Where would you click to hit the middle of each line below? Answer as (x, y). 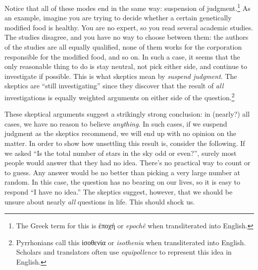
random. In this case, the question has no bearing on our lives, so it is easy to (122, 182)
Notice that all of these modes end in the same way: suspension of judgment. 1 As (128, 7)
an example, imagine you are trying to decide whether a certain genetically (118, 18)
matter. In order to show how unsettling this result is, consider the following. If (125, 143)
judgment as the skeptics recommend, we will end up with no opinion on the (121, 133)
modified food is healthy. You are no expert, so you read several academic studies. (129, 27)
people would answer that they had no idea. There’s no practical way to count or (128, 163)
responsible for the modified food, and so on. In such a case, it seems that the (122, 56)
